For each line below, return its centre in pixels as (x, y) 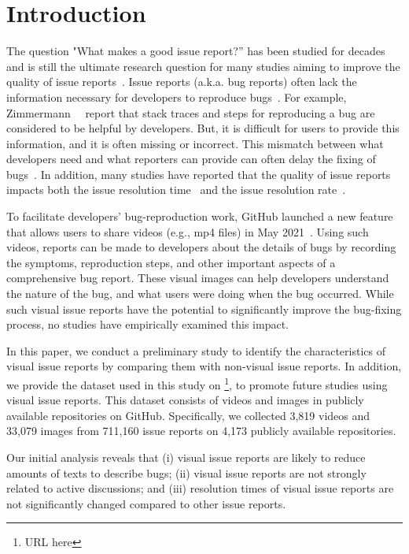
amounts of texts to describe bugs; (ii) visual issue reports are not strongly (186, 472)
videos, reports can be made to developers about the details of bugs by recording (201, 247)
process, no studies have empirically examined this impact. (148, 324)
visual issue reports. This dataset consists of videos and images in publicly (185, 400)
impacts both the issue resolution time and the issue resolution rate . (176, 190)
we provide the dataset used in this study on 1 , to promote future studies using (197, 383)
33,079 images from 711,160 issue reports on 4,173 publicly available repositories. (201, 431)
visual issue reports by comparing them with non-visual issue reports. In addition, (204, 366)
